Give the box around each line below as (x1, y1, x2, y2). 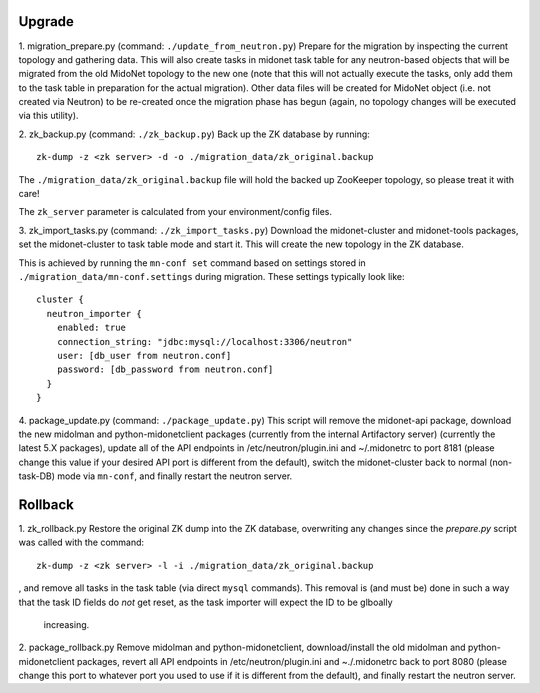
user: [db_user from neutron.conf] (56, 350, 232, 361)
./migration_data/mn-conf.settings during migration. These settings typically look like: (18, 270, 405, 282)
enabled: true (56, 322, 127, 334)
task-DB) (18, 470, 55, 482)
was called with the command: (18, 536, 145, 549)
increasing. (43, 618, 90, 630)
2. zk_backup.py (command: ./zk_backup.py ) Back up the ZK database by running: (18, 128, 370, 140)
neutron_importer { (46, 308, 142, 319)
